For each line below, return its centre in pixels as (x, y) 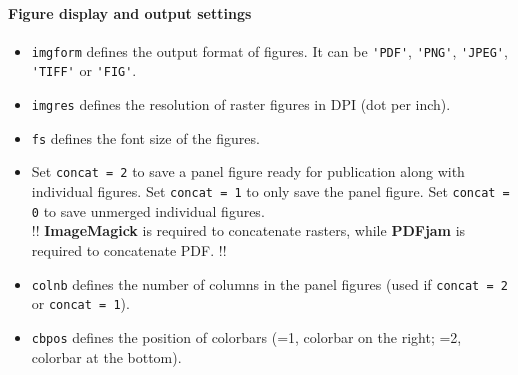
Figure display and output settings (130, 12)
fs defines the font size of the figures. (145, 137)
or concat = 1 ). (80, 303)
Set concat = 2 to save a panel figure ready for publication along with (248, 171)
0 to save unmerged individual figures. (148, 210)
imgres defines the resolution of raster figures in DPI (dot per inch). (241, 104)
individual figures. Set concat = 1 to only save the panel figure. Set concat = (270, 191)
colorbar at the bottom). (106, 356)
